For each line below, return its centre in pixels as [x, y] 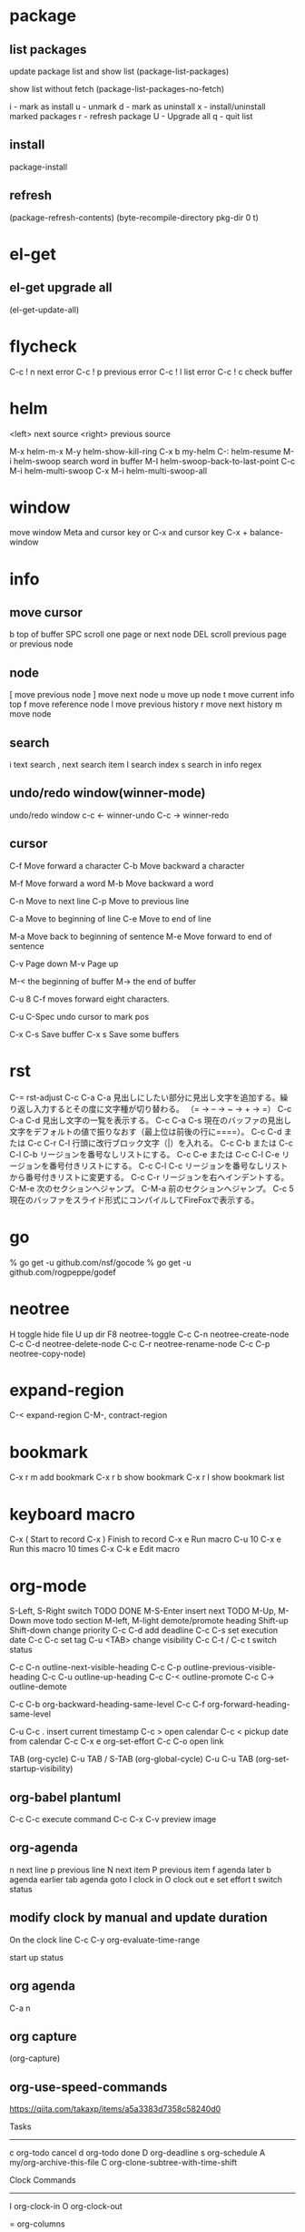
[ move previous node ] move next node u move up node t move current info [152, 695]
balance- [266, 533]
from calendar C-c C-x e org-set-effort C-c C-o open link [117, 1741]
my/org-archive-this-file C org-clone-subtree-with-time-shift [123, 2163]
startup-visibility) [41, 1768]
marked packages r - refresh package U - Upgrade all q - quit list [131, 116]
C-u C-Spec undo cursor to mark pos [79, 1016]
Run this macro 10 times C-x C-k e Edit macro [94, 1549]
